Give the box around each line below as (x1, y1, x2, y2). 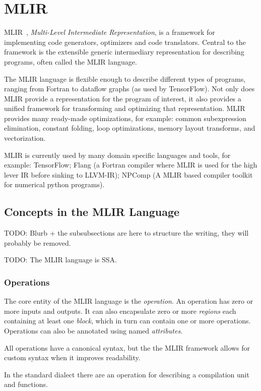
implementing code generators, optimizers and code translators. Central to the (4, 36, 246, 47)
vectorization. (4, 133, 46, 143)
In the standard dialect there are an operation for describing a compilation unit (4, 369, 249, 379)
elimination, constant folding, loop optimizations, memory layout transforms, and (4, 123, 255, 133)
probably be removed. (4, 237, 71, 248)
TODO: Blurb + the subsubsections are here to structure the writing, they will (4, 228, 249, 238)
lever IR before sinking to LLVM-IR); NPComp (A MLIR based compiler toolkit (4, 169, 253, 180)
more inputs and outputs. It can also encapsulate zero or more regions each (4, 305, 236, 316)
